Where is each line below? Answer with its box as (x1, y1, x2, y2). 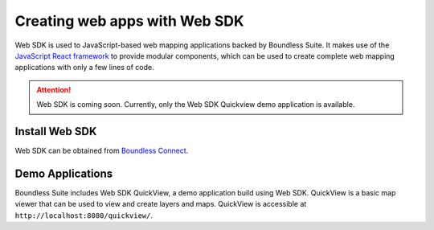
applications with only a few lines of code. (14, 63, 154, 72)
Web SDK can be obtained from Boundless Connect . (14, 146, 189, 156)
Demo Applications (14, 166, 113, 180)
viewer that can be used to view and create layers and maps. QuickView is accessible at (14, 199, 307, 209)
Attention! (36, 84, 72, 94)
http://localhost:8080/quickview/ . (14, 210, 153, 220)
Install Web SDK (14, 125, 97, 138)
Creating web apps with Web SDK (14, 12, 244, 30)
